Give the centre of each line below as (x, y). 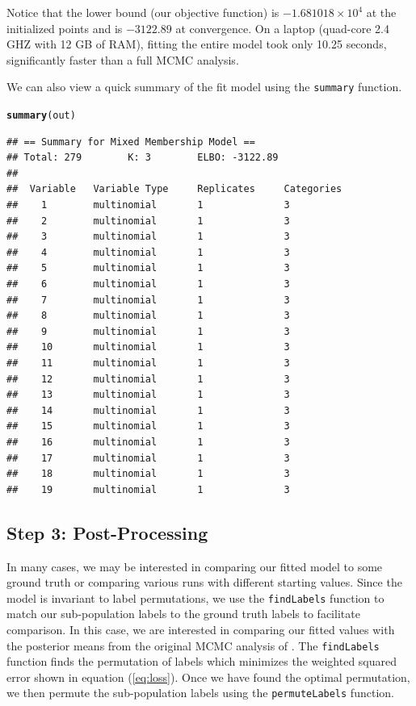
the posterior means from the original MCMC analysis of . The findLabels (193, 645)
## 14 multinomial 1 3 (148, 410)
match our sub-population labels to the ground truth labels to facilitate (183, 614)
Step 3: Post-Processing (107, 532)
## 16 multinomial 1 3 (148, 442)
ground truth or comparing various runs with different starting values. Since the (204, 582)
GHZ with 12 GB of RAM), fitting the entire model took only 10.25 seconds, (197, 44)
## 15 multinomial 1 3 (148, 426)
